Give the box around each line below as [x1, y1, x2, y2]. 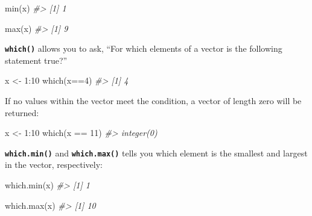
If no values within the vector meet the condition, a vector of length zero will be [5, 94, 302, 107]
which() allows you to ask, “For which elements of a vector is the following [5, 42, 282, 55]
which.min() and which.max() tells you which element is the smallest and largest [5, 146, 308, 159]
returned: [5, 106, 39, 119]
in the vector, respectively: [5, 158, 103, 171]
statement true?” [5, 54, 68, 66]
